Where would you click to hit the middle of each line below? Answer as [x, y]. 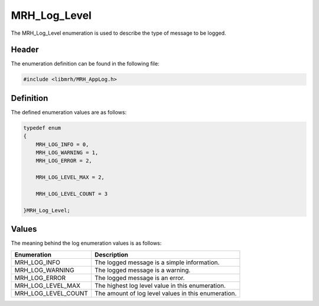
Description [111, 255]
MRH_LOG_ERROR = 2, [64, 161]
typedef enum [42, 128]
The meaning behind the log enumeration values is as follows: [86, 243]
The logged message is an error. [140, 278]
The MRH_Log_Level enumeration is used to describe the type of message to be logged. [119, 33]
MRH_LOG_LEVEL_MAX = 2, [70, 177]
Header [25, 50]
